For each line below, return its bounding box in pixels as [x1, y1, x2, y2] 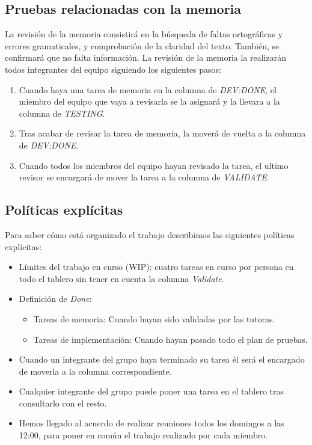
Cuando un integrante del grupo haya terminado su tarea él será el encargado [19, 353, 305, 366]
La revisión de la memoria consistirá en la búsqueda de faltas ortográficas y [5, 28, 283, 40]
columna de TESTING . [19, 106, 105, 119]
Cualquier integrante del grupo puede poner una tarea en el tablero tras [19, 385, 284, 397]
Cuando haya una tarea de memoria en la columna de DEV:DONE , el [19, 83, 277, 96]
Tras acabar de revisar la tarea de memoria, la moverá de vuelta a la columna [19, 127, 306, 140]
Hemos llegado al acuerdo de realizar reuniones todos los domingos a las [19, 417, 284, 429]
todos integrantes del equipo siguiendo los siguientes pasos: [5, 63, 221, 75]
